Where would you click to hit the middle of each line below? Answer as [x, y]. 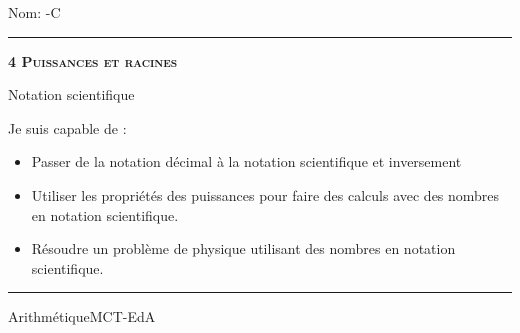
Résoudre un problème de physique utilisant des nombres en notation [243, 248]
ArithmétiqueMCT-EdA [82, 316]
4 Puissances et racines [93, 60]
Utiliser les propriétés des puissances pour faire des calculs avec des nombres [265, 194]
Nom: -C [34, 12]
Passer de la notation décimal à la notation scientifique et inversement [246, 161]
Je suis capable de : [67, 127]
